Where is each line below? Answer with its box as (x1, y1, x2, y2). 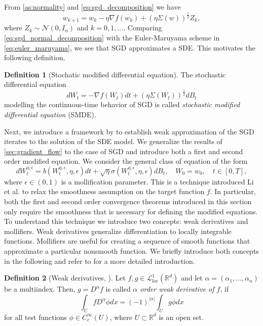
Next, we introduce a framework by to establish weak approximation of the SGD (4, 126, 254, 136)
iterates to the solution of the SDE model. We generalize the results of (4, 136, 222, 147)
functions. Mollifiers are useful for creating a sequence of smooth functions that (4, 236, 250, 246)
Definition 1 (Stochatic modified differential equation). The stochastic (4, 69, 226, 79)
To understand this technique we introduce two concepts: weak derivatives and (4, 216, 248, 226)
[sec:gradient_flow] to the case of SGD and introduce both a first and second (4, 146, 243, 156)
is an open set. (159, 311, 204, 322)
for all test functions (4, 311, 67, 322)
